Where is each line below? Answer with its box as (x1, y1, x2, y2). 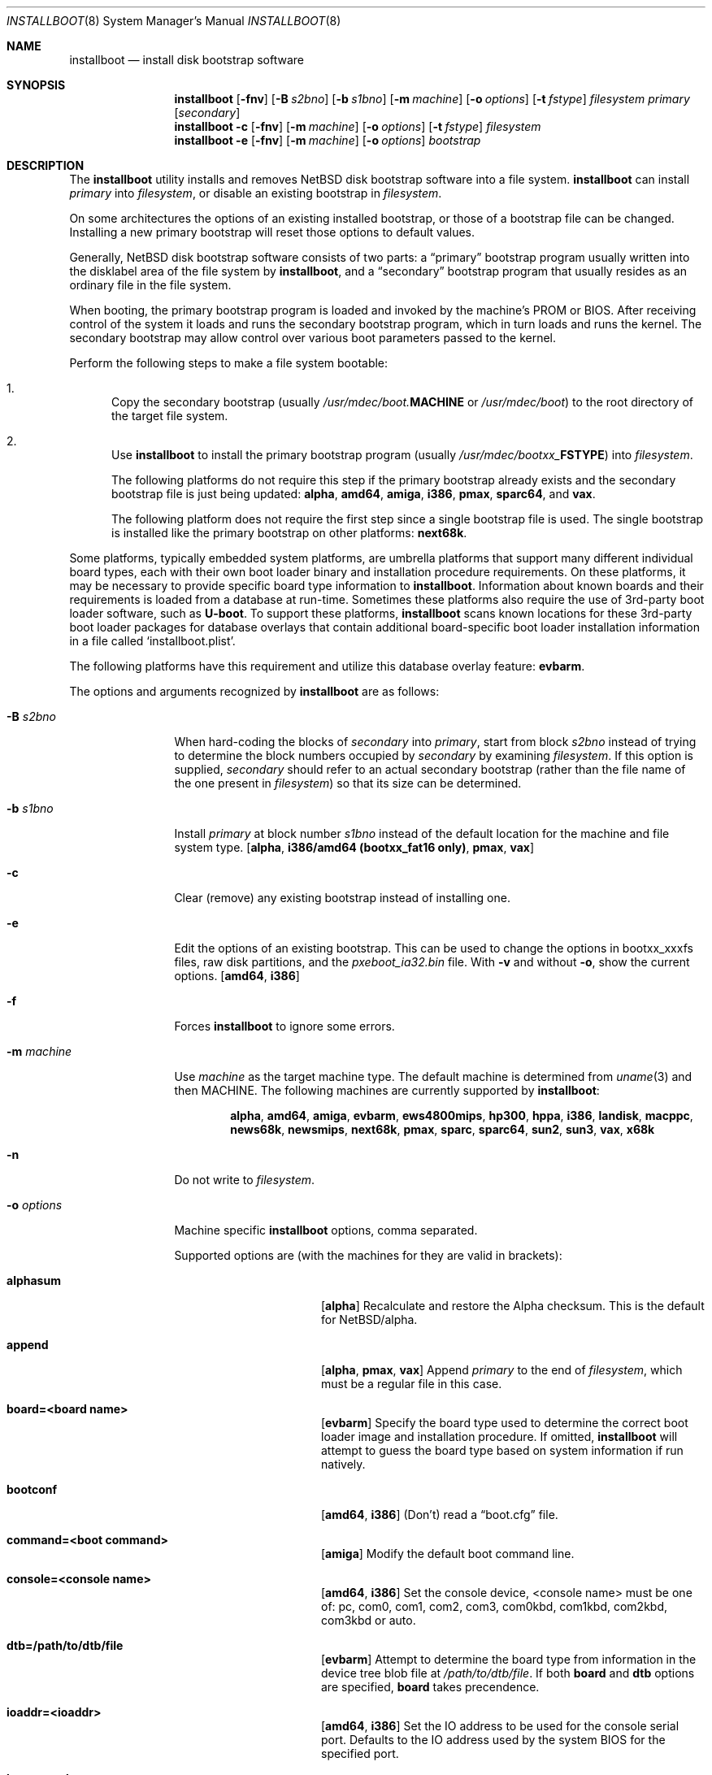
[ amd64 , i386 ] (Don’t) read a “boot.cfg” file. (321, 1508, 558, 1521)
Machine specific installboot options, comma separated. (174, 1223, 478, 1237)
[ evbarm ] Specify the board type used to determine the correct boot (321, 1416, 688, 1430)
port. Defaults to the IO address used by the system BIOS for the (321, 1733, 666, 1747)
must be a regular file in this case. (321, 1377, 502, 1391)
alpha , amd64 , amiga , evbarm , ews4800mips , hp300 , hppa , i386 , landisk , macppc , (230, 1109, 693, 1122)
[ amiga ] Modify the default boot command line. (321, 1547, 575, 1560)
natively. (321, 1457, 366, 1471)
